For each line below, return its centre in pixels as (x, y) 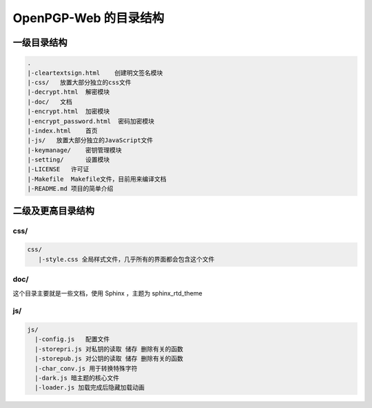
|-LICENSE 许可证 (58, 169)
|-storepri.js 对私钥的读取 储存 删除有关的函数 (109, 349)
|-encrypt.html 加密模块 (69, 111)
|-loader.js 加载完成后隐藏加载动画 (90, 388)
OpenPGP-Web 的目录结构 (89, 18)
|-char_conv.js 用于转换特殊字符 (86, 368)
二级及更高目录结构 (53, 211)
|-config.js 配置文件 (72, 339)
